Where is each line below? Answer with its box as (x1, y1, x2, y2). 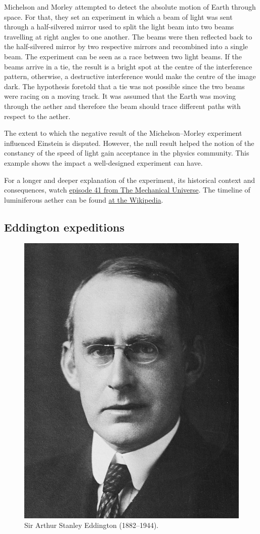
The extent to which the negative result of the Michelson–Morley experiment (4, 128, 242, 138)
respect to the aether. (4, 110, 71, 121)
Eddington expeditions (4, 219, 125, 235)
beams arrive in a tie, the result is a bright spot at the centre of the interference (4, 61, 252, 71)
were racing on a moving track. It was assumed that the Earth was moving (4, 91, 236, 101)
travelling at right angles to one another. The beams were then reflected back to (4, 31, 252, 42)
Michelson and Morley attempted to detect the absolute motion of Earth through (4, 2, 256, 12)
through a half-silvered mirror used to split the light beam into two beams (4, 21, 234, 32)
